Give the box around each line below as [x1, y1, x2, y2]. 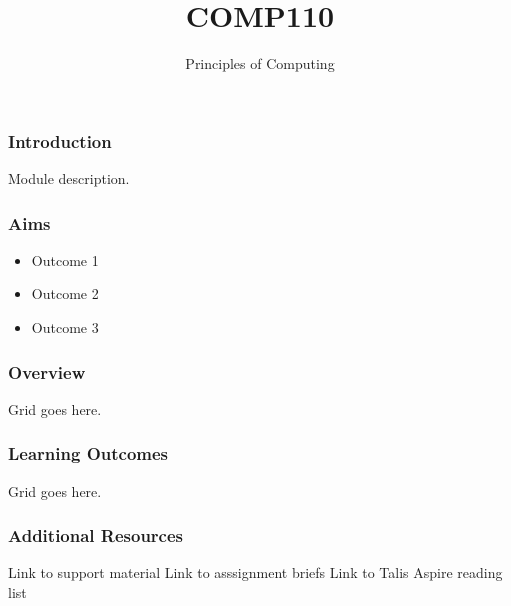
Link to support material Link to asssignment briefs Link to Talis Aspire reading [8, 562, 503, 583]
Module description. [8, 168, 130, 189]
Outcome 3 [31, 317, 99, 338]
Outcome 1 [31, 249, 99, 270]
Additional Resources [8, 523, 184, 548]
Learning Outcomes [8, 441, 169, 466]
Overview [8, 359, 86, 384]
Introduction [8, 128, 112, 153]
